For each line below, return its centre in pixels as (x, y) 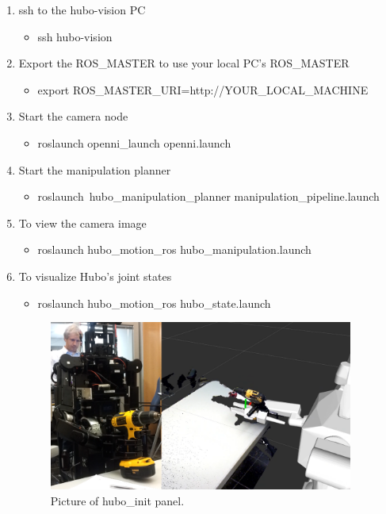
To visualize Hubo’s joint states (95, 276)
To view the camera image (82, 222)
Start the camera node (73, 116)
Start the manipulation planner (95, 169)
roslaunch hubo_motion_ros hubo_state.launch (154, 303)
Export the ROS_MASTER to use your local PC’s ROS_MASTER (184, 63)
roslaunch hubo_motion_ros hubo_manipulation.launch (174, 249)
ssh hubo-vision (75, 36)
